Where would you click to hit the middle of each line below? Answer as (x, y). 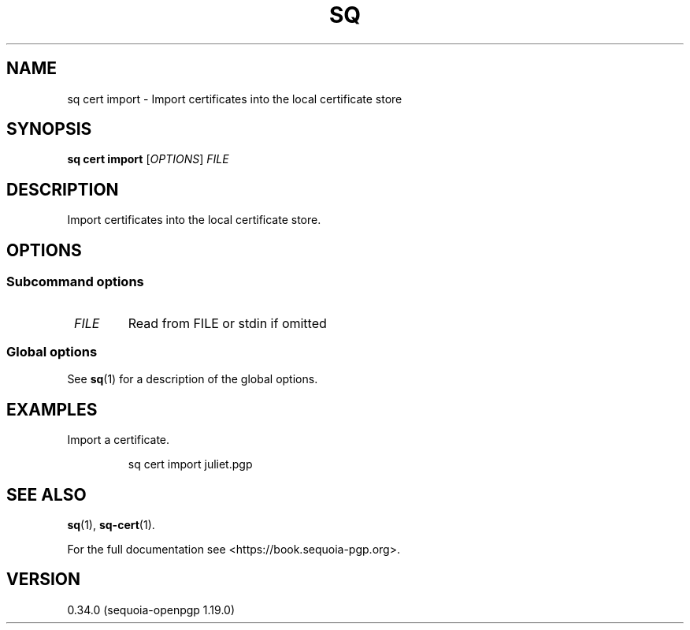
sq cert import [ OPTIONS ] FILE (148, 159)
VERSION (44, 580)
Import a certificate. (119, 440)
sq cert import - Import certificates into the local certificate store (235, 99)
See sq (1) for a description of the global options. (193, 379)
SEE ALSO (46, 494)
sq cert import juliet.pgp (190, 464)
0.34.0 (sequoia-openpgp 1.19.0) (151, 609)
